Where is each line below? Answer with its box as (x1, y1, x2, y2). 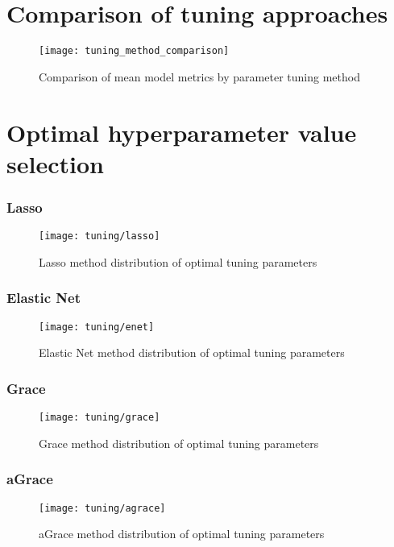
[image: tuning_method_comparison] (39, 45, 230, 57)
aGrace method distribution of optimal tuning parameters (39, 525, 325, 542)
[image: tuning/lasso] (39, 230, 160, 242)
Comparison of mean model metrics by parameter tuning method (39, 68, 360, 85)
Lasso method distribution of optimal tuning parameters (39, 253, 317, 270)
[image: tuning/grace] (39, 412, 160, 424)
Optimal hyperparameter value (6, 115, 357, 148)
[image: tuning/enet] (39, 321, 155, 333)
